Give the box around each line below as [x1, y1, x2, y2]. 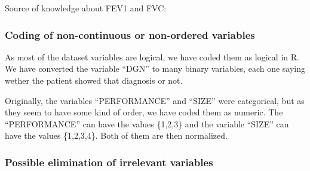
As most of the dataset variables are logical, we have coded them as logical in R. [5, 50, 299, 63]
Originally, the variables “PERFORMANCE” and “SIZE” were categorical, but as [5, 94, 305, 106]
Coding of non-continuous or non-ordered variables [5, 27, 255, 42]
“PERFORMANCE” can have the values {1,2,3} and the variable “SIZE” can [5, 117, 289, 130]
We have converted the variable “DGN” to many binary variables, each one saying [5, 62, 306, 75]
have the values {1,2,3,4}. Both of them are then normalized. [5, 129, 228, 142]
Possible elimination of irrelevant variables [5, 154, 213, 169]
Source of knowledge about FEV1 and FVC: [5, 2, 167, 14]
